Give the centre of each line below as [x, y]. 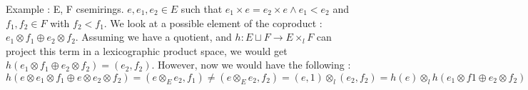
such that [202, 9]
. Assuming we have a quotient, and [153, 37]
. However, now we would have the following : [251, 65]
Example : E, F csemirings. [65, 9]
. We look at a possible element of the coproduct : [213, 22]
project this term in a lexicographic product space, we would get [147, 50]
